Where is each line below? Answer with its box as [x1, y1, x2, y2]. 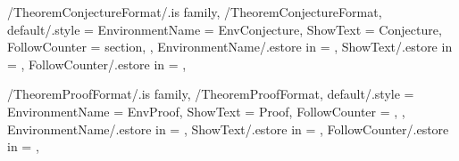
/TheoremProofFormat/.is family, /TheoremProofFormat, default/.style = [7, 85, 414, 103]
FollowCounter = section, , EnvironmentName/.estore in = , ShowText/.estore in [7, 37, 453, 56]
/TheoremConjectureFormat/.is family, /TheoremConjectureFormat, [7, 3, 382, 20]
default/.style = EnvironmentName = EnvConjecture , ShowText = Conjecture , [7, 20, 442, 38]
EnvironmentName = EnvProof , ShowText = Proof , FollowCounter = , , [7, 101, 405, 120]
